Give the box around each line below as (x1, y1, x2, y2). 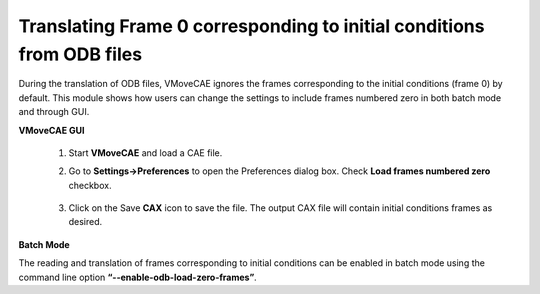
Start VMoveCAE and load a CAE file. (68, 146, 223, 159)
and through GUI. (18, 106, 90, 118)
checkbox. (68, 179, 112, 191)
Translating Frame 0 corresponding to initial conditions (18, 15, 485, 37)
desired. (68, 216, 103, 228)
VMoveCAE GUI (18, 124, 85, 136)
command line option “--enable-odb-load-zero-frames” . (18, 271, 257, 283)
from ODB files (18, 43, 143, 65)
